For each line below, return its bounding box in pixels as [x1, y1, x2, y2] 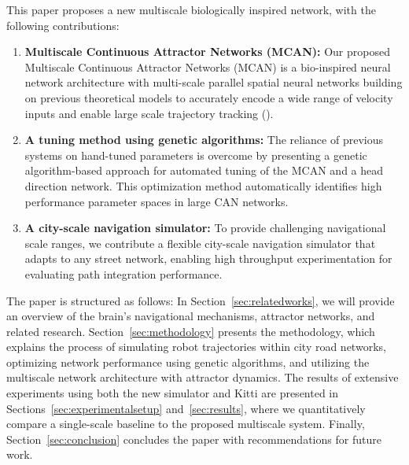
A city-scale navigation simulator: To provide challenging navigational [24, 220, 386, 236]
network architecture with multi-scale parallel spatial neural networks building [24, 74, 403, 90]
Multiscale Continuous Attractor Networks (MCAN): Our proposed [24, 43, 390, 60]
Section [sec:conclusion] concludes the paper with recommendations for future [6, 430, 381, 447]
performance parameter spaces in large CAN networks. [24, 193, 289, 209]
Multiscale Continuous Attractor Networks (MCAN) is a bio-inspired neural [24, 58, 391, 75]
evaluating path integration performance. [24, 265, 223, 282]
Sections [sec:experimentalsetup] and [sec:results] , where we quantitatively [6, 400, 366, 416]
